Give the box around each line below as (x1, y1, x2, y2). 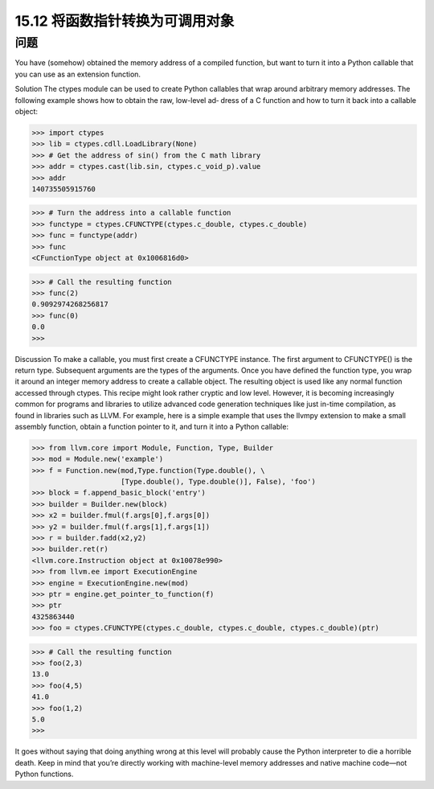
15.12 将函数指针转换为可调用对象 (14, 12, 235, 30)
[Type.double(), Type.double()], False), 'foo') (121, 477, 317, 487)
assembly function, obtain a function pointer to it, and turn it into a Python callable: (14, 421, 289, 431)
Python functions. (14, 769, 74, 779)
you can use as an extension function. (14, 69, 141, 79)
